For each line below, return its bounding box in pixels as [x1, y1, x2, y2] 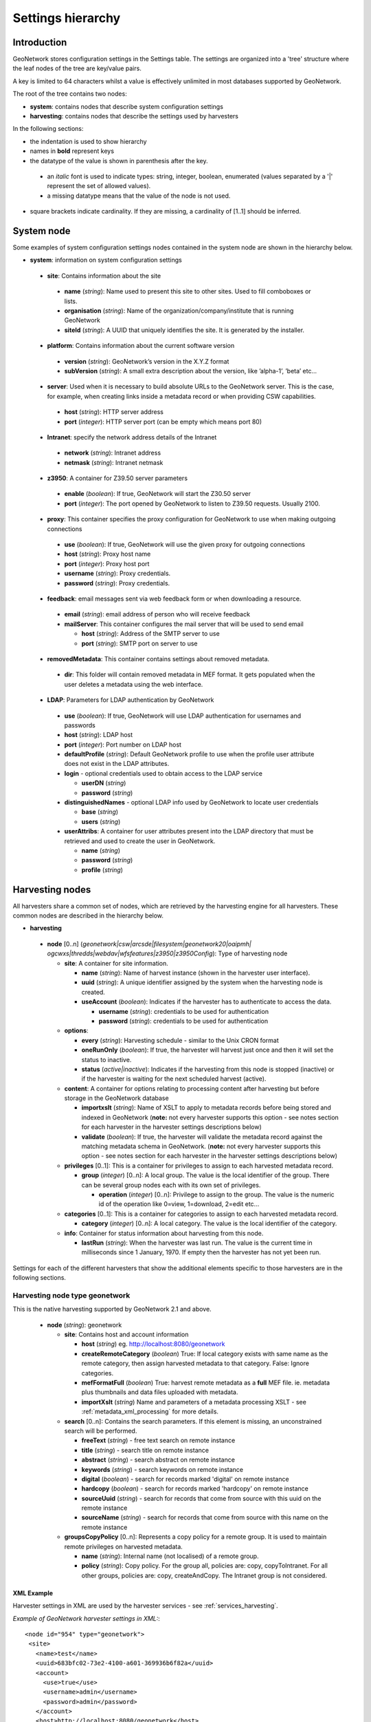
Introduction [12, 37, 67, 48]
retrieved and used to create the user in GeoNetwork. [64, 837, 216, 845]
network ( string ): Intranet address [64, 448, 161, 457]
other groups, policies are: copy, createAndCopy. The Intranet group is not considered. [81, 1571, 328, 1579]
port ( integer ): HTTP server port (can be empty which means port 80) [64, 417, 262, 426]
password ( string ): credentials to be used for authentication [98, 1017, 268, 1025]
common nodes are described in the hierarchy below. [12, 911, 164, 920]
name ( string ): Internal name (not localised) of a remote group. [81, 1552, 259, 1560]
